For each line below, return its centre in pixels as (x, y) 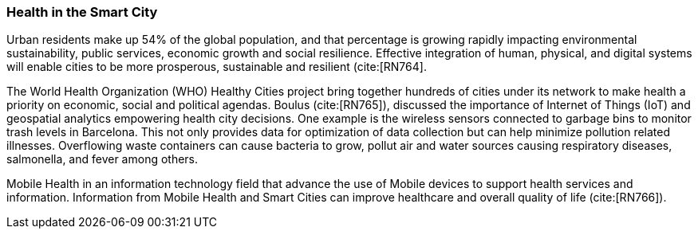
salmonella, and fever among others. (103, 159)
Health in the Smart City (82, 12)
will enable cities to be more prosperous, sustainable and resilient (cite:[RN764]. (217, 67)
